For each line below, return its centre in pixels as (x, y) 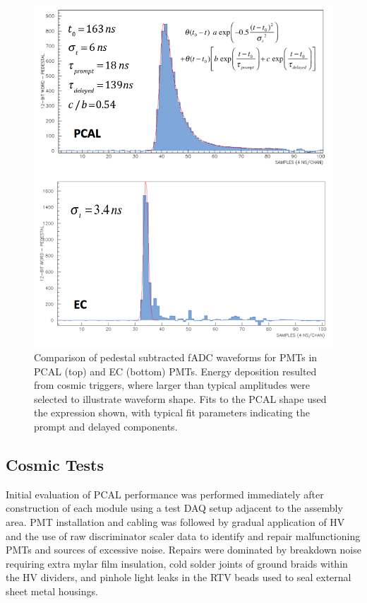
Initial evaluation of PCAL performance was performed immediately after (165, 494)
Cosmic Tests (55, 464)
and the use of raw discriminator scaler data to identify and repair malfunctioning (183, 535)
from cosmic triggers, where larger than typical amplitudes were (172, 385)
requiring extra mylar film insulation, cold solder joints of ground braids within (177, 563)
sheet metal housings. (52, 591)
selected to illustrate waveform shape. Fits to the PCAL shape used (180, 398)
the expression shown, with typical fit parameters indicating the (172, 412)
